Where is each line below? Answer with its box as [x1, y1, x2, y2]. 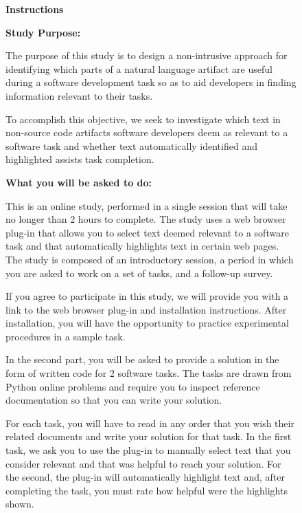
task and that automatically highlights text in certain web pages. [5, 239, 279, 253]
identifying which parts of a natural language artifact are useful [5, 61, 272, 76]
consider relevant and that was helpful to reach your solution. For [5, 456, 281, 470]
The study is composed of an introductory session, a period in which [5, 252, 294, 266]
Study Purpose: [5, 25, 81, 39]
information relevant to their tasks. [5, 88, 153, 102]
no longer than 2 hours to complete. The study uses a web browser [5, 212, 286, 226]
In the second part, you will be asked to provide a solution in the [5, 352, 279, 367]
